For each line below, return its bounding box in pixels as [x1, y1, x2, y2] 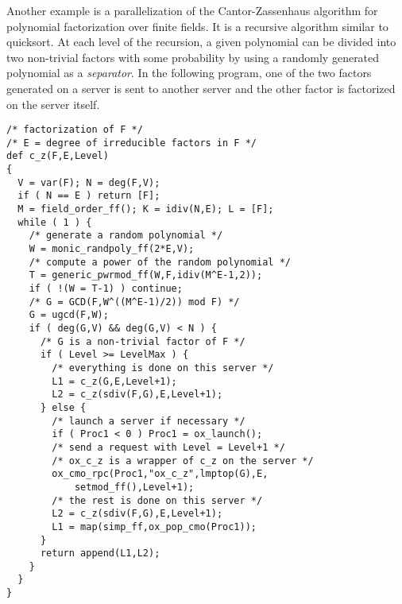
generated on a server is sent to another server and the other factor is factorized [6, 79, 396, 96]
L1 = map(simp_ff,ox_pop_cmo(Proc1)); [52, 521, 257, 532]
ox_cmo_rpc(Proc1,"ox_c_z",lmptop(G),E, [52, 468, 269, 480]
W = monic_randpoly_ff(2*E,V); [29, 243, 195, 255]
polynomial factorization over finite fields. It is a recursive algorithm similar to [6, 17, 388, 34]
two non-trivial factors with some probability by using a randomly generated [6, 48, 380, 65]
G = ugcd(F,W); [29, 309, 109, 321]
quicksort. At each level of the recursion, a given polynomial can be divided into [6, 33, 396, 50]
